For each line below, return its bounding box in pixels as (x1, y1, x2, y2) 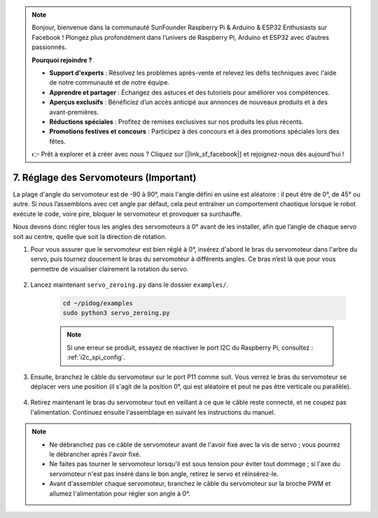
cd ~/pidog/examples (62, 299, 133, 308)
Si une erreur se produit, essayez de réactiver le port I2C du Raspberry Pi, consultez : (66, 343, 314, 352)
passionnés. (31, 43, 67, 52)
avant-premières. (49, 108, 99, 116)
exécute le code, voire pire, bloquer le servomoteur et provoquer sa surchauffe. (13, 210, 242, 218)
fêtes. (49, 137, 66, 145)
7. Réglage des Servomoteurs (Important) (13, 171, 197, 183)
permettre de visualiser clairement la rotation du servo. (30, 264, 189, 273)
